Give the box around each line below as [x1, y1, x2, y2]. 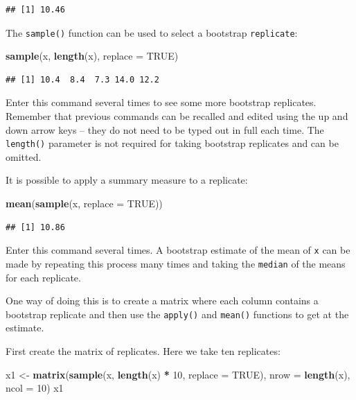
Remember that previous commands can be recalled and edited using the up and [6, 109, 348, 123]
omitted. [6, 149, 42, 164]
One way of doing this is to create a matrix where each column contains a [6, 293, 319, 308]
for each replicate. [6, 270, 81, 284]
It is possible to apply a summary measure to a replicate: [6, 173, 248, 187]
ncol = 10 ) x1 [6, 381, 64, 395]
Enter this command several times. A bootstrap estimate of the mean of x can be [6, 243, 350, 257]
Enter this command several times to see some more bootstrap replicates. [6, 95, 317, 110]
